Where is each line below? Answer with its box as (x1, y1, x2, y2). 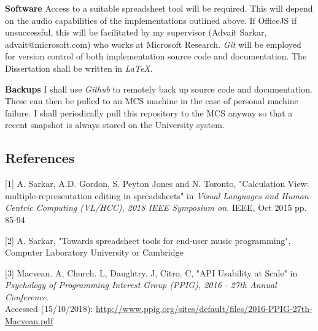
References (5, 148, 75, 167)
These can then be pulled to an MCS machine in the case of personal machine (5, 94, 298, 107)
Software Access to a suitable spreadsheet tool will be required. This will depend (5, 2, 313, 14)
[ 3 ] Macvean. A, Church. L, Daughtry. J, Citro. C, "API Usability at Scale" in (5, 266, 298, 279)
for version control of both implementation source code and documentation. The (5, 50, 307, 63)
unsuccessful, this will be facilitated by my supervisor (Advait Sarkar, (5, 26, 267, 39)
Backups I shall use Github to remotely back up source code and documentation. (5, 82, 312, 95)
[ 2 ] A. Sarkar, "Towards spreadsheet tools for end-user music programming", (5, 234, 291, 246)
